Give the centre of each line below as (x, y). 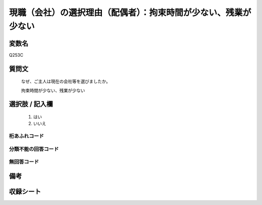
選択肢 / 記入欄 (31, 104)
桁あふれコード (26, 136)
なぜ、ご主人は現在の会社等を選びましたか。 (66, 81)
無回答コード (24, 162)
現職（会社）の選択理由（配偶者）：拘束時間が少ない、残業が (130, 13)
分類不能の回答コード (34, 149)
